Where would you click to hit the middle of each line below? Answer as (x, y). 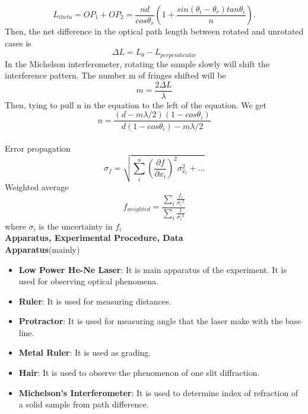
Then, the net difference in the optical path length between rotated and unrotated (154, 31)
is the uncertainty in (76, 226)
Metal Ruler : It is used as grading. (85, 352)
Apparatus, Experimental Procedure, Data (94, 238)
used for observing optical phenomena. (88, 281)
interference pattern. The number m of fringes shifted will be (115, 75)
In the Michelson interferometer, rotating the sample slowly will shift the (137, 63)
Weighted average (37, 187)
